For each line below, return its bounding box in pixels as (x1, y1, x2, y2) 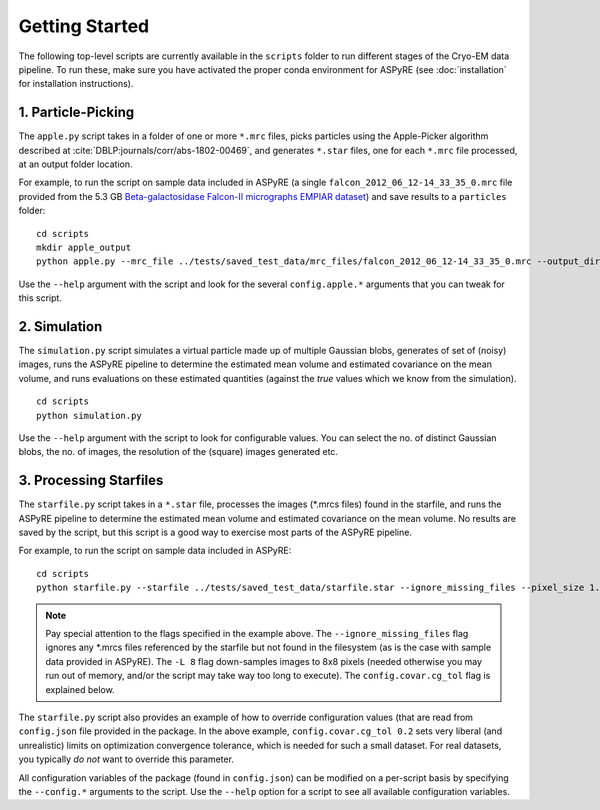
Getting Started (18, 15, 150, 37)
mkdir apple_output (36, 241, 132, 253)
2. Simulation (18, 318, 103, 335)
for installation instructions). (18, 78, 134, 90)
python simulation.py (36, 410, 142, 421)
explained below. (45, 683, 115, 695)
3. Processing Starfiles (18, 472, 164, 489)
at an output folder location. (18, 158, 134, 170)
